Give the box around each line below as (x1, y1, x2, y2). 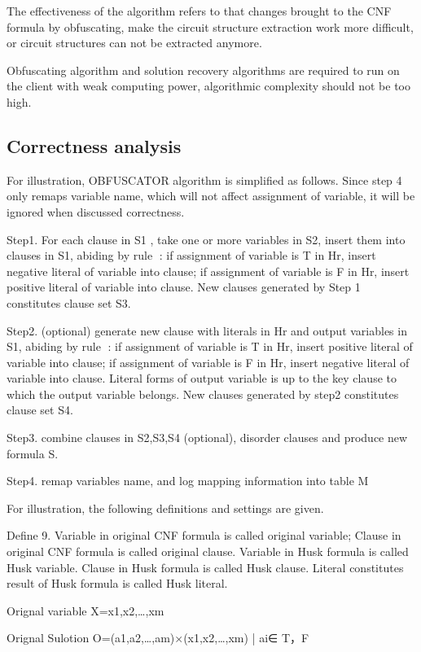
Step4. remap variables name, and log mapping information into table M (7, 472, 369, 489)
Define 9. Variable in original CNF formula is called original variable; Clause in (7, 527, 401, 544)
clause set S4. (7, 401, 73, 418)
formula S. (7, 444, 59, 462)
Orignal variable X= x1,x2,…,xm (7, 602, 164, 619)
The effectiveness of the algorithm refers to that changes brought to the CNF (7, 2, 392, 19)
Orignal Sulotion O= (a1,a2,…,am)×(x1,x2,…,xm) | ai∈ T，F (7, 629, 309, 646)
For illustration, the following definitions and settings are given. (7, 499, 324, 516)
